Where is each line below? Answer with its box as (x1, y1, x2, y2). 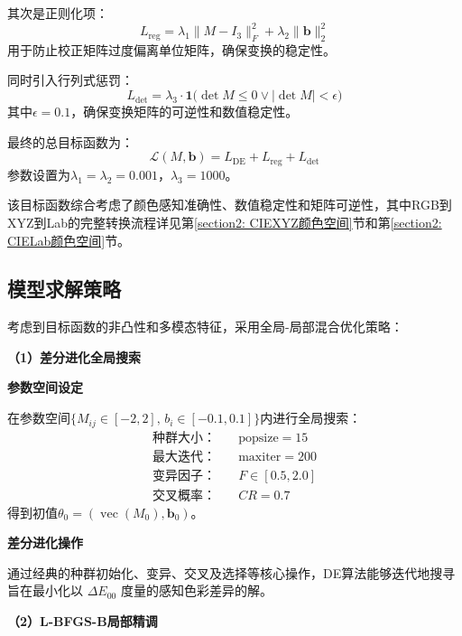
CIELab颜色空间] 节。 (7, 230, 131, 249)
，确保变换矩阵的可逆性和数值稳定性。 (70, 102, 299, 121)
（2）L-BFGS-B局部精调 (7, 612, 158, 631)
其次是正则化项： (7, 4, 108, 22)
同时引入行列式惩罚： (7, 70, 134, 89)
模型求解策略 (7, 275, 121, 303)
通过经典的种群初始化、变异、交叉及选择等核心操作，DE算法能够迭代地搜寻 (7, 563, 456, 582)
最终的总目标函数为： (7, 132, 134, 151)
